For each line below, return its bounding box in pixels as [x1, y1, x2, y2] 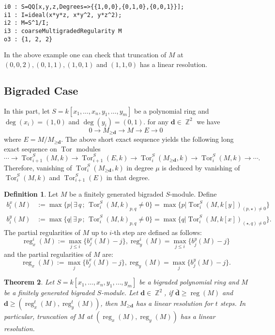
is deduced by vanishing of [162, 162, 240, 172]
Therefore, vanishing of [4, 162, 72, 172]
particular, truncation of [4, 311, 76, 321]
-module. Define [169, 189, 217, 199]
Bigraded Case [4, 83, 78, 98]
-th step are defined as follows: [111, 227, 202, 237]
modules [76, 143, 101, 153]
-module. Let [101, 287, 138, 298]
